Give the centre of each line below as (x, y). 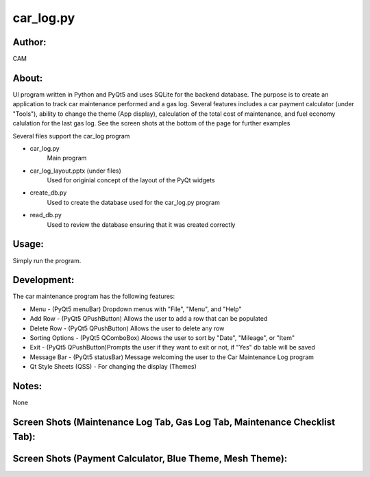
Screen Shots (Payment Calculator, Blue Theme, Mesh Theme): (150, 458)
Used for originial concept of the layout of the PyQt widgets (131, 180)
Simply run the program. (47, 260)
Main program (67, 158)
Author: (30, 42)
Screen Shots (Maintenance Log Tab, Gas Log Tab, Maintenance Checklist (174, 422)
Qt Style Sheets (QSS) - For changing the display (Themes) (113, 367)
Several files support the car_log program (71, 136)
